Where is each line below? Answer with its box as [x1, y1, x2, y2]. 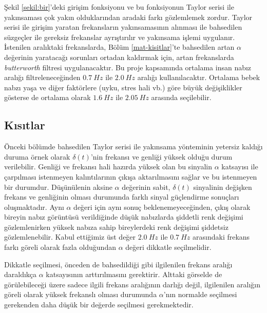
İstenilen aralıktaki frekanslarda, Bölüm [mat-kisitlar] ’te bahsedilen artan [4, 42, 235, 52]
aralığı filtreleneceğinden [4, 72, 81, 83]
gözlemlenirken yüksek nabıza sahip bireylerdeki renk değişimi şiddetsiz [4, 221, 228, 232]
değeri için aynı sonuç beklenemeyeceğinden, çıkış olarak [73, 201, 251, 212]
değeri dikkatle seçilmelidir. [125, 242, 212, 252]
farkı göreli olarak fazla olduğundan [4, 242, 116, 252]
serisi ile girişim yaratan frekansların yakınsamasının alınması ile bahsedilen [4, 22, 242, 32]
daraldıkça [4, 269, 37, 280]
